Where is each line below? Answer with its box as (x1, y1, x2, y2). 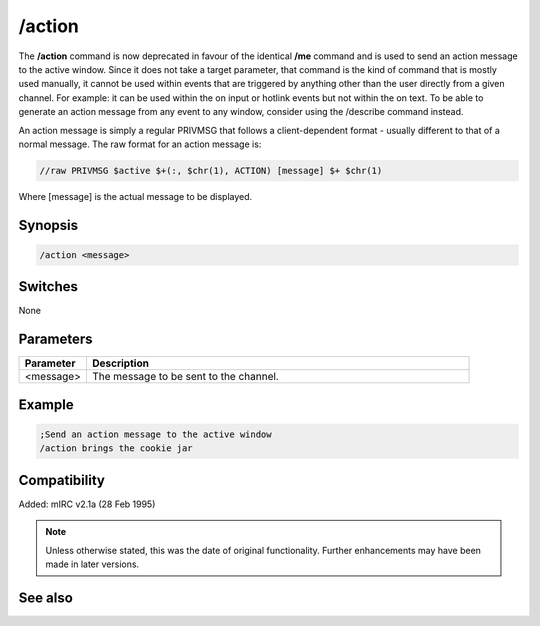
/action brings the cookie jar (39, 443, 194, 454)
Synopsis (18, 216, 79, 234)
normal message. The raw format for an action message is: (18, 138, 262, 150)
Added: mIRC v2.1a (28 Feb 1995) (18, 498, 156, 510)
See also (18, 589, 74, 606)
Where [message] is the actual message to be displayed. (18, 190, 253, 202)
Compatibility (18, 471, 105, 489)
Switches (18, 278, 79, 295)
